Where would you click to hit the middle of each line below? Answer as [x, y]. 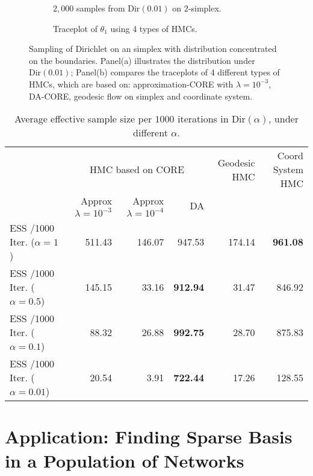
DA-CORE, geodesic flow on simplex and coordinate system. [141, 96]
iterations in [203, 119]
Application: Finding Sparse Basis [149, 436]
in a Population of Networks [125, 460]
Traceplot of [75, 28]
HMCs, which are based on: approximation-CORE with [131, 84]
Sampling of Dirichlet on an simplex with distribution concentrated [153, 49]
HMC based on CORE [137, 170]
